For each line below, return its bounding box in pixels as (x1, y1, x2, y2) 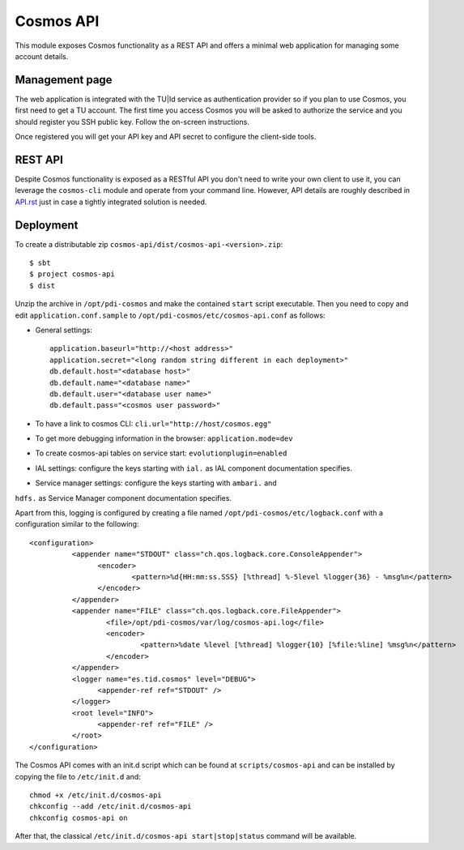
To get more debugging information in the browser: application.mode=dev (35, 434, 293, 443)
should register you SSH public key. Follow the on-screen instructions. (15, 117, 250, 126)
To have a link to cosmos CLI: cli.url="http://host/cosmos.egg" (35, 418, 272, 429)
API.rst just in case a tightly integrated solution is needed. (15, 197, 207, 207)
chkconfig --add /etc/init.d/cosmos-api (29, 802, 192, 811)
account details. (15, 51, 69, 61)
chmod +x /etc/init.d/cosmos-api (29, 791, 162, 800)
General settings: (35, 325, 92, 335)
